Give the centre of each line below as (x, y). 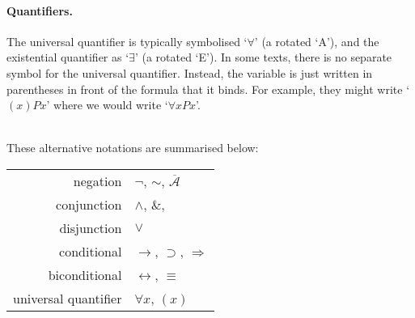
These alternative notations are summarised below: (133, 148)
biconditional (85, 274)
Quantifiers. (40, 10)
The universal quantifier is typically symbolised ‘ (127, 41)
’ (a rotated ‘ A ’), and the (317, 41)
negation (97, 180)
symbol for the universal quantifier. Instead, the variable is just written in (190, 72)
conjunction (89, 204)
